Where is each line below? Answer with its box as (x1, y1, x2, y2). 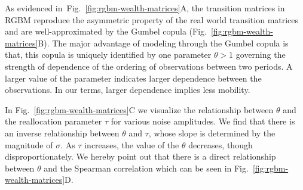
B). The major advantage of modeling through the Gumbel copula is (38, 36, 289, 49)
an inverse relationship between (5, 126, 120, 139)
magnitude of (5, 138, 53, 151)
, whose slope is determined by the (148, 126, 276, 139)
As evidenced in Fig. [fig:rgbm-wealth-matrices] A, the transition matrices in (5, 2, 285, 14)
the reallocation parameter (5, 115, 102, 127)
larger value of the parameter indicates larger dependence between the (5, 71, 262, 84)
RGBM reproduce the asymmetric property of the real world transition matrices (5, 13, 299, 26)
